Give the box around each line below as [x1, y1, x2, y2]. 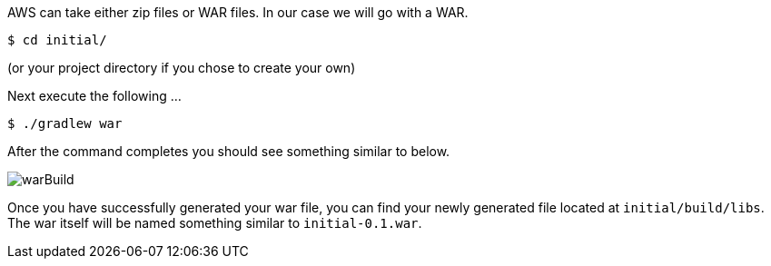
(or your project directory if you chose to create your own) [7, 60, 356, 75]
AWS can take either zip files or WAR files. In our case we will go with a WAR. [7, 5, 469, 20]
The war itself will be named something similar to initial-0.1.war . [7, 215, 422, 231]
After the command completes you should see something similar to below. [7, 143, 450, 159]
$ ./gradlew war [7, 116, 123, 131]
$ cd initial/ [7, 33, 107, 47]
